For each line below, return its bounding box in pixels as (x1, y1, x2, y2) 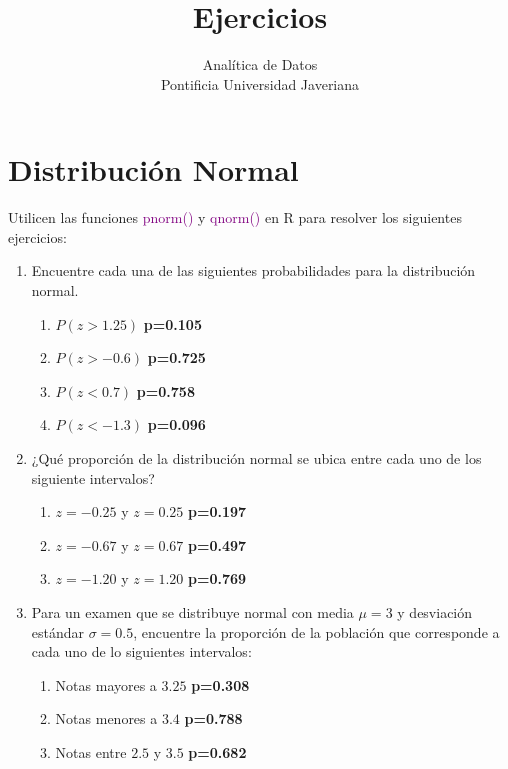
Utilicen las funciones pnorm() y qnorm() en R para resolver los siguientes (8, 207, 462, 228)
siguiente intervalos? (31, 467, 155, 488)
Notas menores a (55, 708, 158, 729)
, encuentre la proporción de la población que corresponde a (133, 621, 500, 642)
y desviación (397, 601, 473, 622)
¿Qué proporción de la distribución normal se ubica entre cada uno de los (31, 448, 482, 468)
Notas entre (55, 741, 127, 762)
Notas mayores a (55, 674, 157, 695)
